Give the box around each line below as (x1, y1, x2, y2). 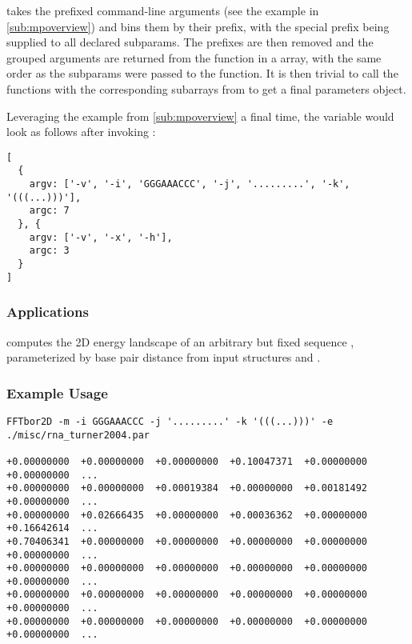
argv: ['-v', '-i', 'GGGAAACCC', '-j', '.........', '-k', (29, 178, 350, 190)
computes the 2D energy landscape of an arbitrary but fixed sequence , (6, 333, 354, 350)
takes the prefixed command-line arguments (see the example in (6, 2, 319, 18)
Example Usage (6, 382, 108, 402)
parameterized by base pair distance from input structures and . (6, 349, 321, 366)
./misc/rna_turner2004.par (6, 429, 150, 441)
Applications (6, 302, 89, 322)
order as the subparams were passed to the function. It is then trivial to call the (6, 65, 398, 82)
